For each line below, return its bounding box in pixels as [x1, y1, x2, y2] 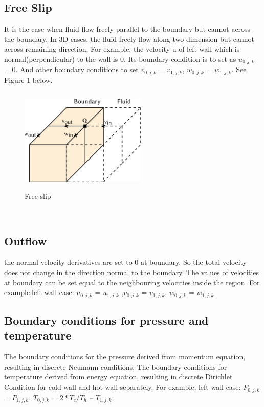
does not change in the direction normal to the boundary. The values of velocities [4, 267, 259, 278]
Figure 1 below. [4, 74, 53, 85]
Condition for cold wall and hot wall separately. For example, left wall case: [4, 381, 241, 392]
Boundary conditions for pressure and [4, 312, 209, 328]
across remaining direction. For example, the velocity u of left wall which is [4, 43, 240, 54]
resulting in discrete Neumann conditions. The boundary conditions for [4, 361, 227, 372]
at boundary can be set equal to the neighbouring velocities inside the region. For [4, 277, 260, 287]
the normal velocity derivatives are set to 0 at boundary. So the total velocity [4, 257, 247, 267]
